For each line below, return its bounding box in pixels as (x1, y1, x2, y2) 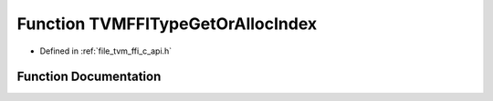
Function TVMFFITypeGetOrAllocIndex (16, 14, 318, 34)
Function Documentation (16, 69, 162, 85)
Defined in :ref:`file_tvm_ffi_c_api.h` (39, 45, 173, 56)
